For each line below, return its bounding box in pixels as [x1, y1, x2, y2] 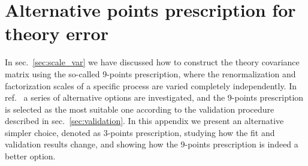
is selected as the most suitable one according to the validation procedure [5, 102, 274, 115]
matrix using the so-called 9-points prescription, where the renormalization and [5, 67, 296, 80]
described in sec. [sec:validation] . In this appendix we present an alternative [5, 114, 284, 127]
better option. [5, 150, 56, 162]
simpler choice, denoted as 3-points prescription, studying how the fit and [5, 126, 275, 138]
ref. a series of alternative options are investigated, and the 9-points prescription [5, 91, 304, 104]
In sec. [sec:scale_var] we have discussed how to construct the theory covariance [5, 56, 300, 68]
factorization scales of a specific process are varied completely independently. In [5, 79, 297, 92]
